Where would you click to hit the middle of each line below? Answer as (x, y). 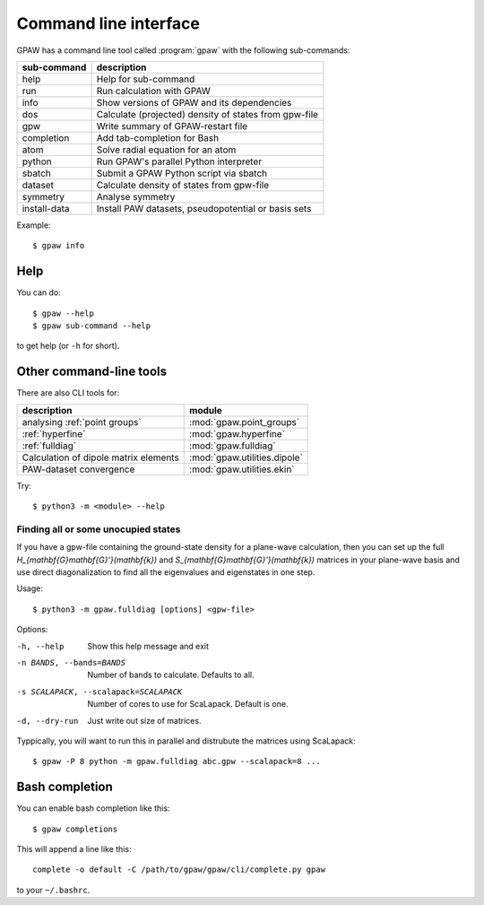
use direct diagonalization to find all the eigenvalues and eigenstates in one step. (166, 572)
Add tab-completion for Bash (158, 137)
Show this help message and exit (148, 646)
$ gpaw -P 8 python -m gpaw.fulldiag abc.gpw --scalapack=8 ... (177, 761)
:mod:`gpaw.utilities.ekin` (242, 469)
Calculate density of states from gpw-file (182, 185)
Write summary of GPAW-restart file (172, 126)
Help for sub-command (146, 79)
